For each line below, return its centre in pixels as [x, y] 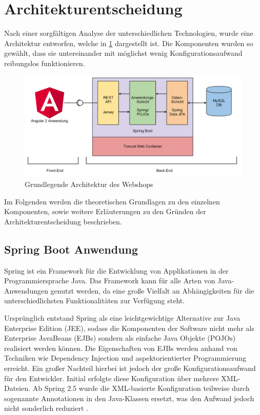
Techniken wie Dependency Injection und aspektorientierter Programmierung [125, 358]
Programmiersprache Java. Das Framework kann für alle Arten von [110, 281]
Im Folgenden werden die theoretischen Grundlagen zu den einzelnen [112, 201]
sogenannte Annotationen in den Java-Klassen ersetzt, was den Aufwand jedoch [129, 398]
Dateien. [17, 388]
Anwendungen [26, 290]
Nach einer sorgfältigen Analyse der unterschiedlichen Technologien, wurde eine [129, 33]
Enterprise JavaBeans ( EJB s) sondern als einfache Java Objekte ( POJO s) [120, 338]
